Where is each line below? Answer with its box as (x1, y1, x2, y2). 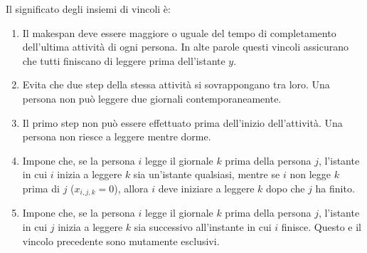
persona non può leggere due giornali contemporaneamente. (22, 91, 282, 105)
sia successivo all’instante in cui (134, 219, 272, 234)
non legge (289, 167, 331, 182)
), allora (114, 180, 149, 195)
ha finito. (315, 180, 355, 195)
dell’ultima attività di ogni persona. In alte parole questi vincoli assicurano (22, 39, 349, 54)
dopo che (265, 180, 305, 195)
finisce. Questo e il (281, 219, 361, 234)
